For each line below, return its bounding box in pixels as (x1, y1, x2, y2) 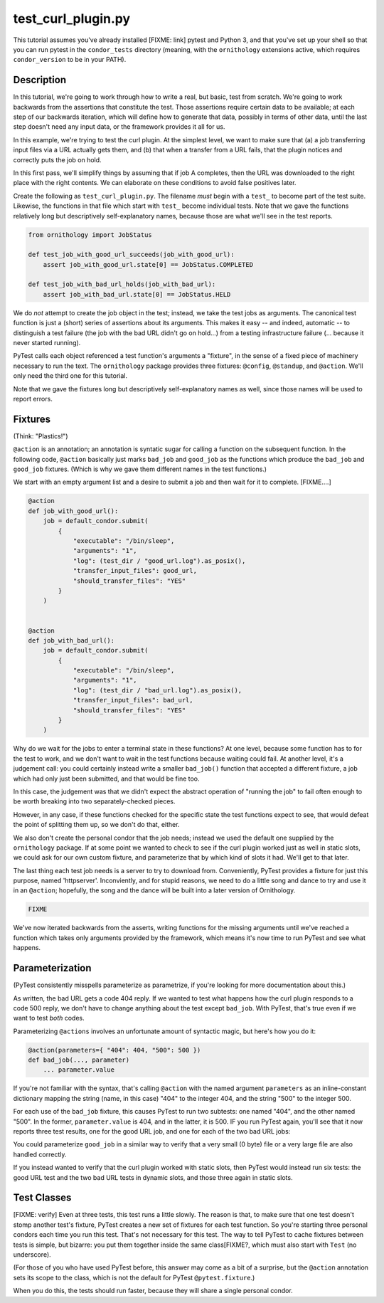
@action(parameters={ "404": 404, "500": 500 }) (28, 1046, 201, 1054)
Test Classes (13, 1192, 72, 1204)
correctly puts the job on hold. (13, 155, 102, 164)
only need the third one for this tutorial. (13, 371, 128, 380)
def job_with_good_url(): (28, 507, 119, 515)
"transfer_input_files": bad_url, (73, 696, 193, 705)
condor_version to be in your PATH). (13, 56, 127, 64)
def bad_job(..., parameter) (28, 1056, 130, 1064)
